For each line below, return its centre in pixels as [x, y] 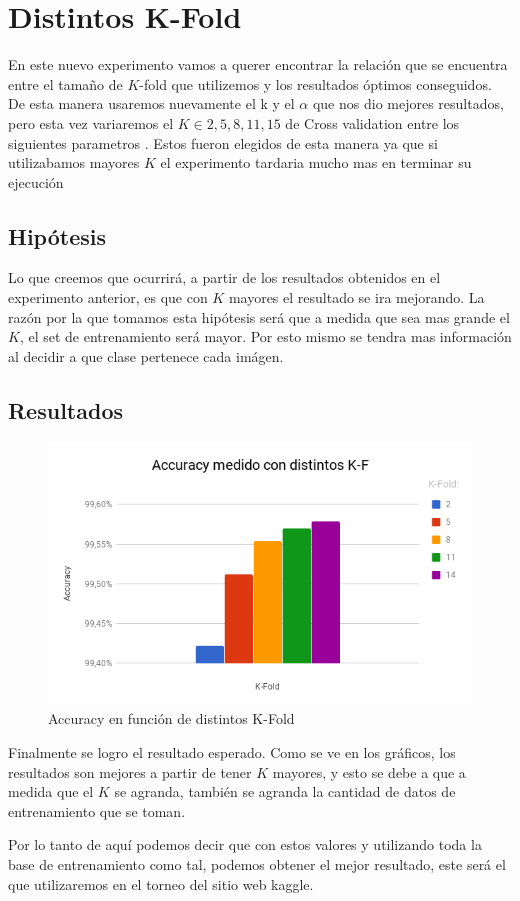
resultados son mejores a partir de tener [130, 771]
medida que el [51, 791]
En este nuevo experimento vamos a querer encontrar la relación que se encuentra [258, 64]
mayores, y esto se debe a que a [369, 771]
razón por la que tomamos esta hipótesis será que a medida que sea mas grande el [259, 316]
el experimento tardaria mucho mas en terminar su [316, 162]
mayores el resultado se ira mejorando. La [356, 297]
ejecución [36, 181]
